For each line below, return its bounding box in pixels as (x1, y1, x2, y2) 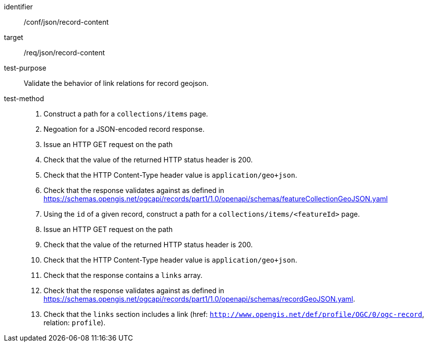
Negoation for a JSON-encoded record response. (43, 125, 205, 133)
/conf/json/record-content (24, 18, 109, 26)
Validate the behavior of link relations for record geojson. (24, 79, 209, 87)
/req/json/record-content (24, 48, 105, 57)
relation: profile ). (43, 318, 106, 327)
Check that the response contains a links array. (43, 271, 203, 279)
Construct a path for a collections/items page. (43, 110, 208, 118)
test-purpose (4, 64, 46, 72)
